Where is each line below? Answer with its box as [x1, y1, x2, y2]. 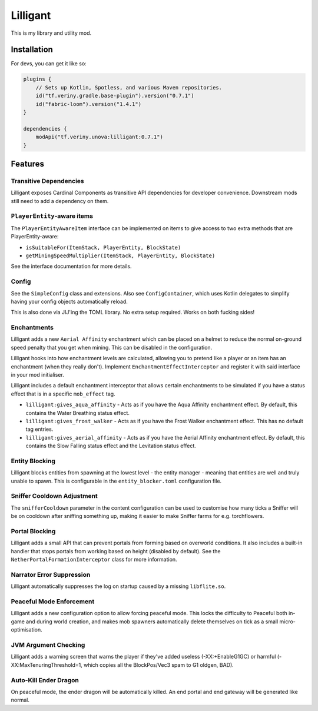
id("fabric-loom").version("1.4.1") [35, 101, 141, 107]
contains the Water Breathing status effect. [25, 409, 130, 416]
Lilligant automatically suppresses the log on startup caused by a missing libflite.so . [11, 583, 226, 590]
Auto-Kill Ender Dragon [11, 676, 79, 684]
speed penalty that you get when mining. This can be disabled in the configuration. [11, 344, 213, 351]
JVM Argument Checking [11, 640, 85, 649]
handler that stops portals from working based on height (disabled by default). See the [11, 547, 221, 554]
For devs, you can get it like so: [11, 60, 87, 67]
